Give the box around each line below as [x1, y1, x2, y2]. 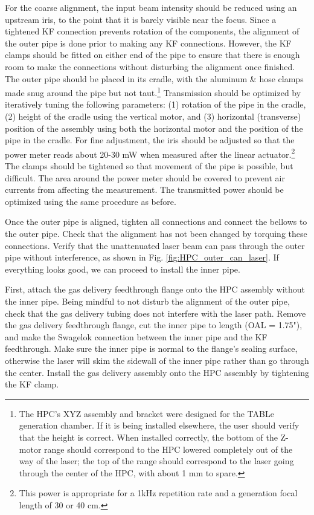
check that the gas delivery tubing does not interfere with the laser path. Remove [5, 306, 306, 319]
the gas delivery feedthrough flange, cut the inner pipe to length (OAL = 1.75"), [5, 319, 303, 331]
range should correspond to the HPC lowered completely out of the [44, 442, 293, 455]
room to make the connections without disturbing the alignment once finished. [5, 60, 295, 73]
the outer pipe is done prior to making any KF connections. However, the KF [5, 36, 292, 49]
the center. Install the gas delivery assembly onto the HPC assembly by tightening [5, 366, 309, 378]
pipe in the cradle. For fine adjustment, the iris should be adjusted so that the [5, 134, 295, 146]
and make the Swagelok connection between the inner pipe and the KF [5, 330, 268, 343]
